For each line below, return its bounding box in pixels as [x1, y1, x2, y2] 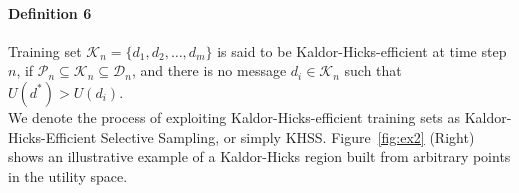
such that [344, 60, 402, 81]
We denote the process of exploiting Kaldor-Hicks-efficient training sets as [8, 106, 461, 127]
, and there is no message [131, 60, 287, 81]
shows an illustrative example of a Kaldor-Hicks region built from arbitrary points [8, 146, 511, 167]
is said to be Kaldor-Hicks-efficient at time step [217, 40, 507, 61]
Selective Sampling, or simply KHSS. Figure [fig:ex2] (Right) [100, 126, 475, 147]
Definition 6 [8, 2, 92, 23]
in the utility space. [8, 165, 128, 186]
